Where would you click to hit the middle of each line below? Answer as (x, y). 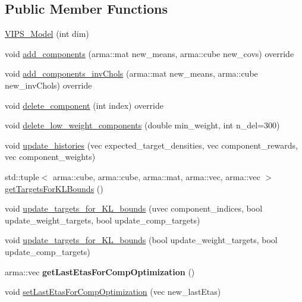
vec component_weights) (50, 157)
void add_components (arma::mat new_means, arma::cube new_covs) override (150, 53)
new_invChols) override (48, 85)
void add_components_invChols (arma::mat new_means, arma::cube (131, 73)
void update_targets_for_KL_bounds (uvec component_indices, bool (134, 208)
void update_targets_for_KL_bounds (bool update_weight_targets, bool (141, 240)
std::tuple (22, 176)
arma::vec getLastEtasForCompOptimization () (100, 271)
